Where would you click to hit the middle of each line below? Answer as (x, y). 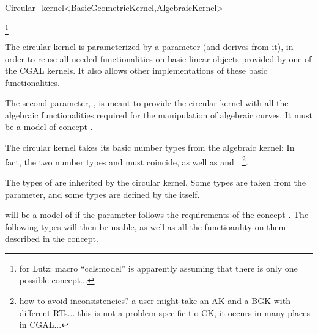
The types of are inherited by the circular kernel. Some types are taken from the (155, 182)
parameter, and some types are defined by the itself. (102, 194)
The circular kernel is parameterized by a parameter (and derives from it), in (149, 46)
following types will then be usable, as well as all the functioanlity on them (146, 226)
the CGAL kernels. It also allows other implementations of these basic (136, 71)
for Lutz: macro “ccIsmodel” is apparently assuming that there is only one (158, 268)
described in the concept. (52, 238)
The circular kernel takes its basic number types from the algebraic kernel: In (150, 147)
